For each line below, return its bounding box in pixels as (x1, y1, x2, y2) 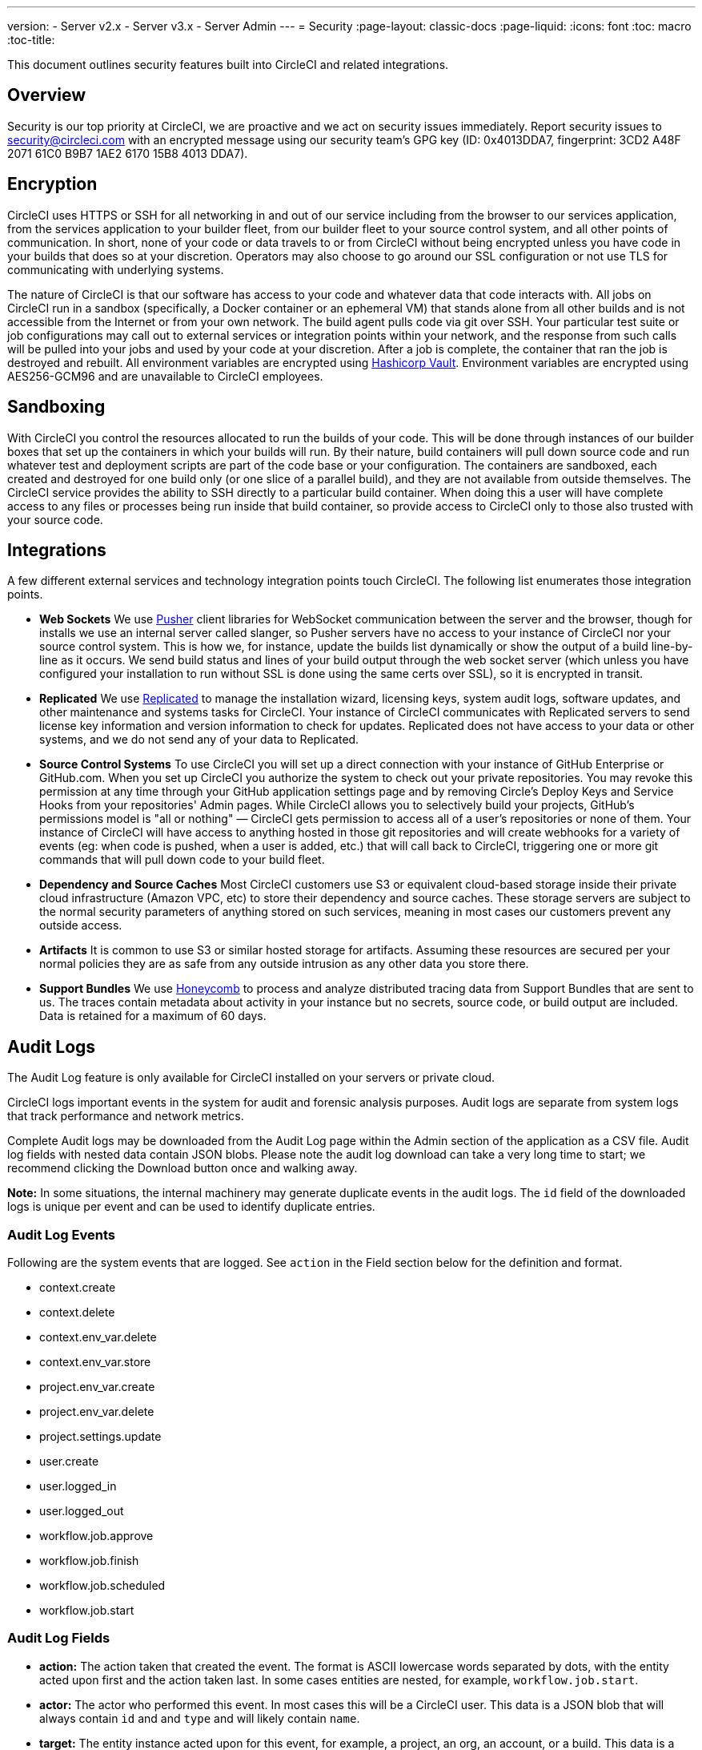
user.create (39, 1454, 99, 1468)
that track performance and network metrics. (7, 1109, 244, 1123)
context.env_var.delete (39, 1329, 157, 1344)
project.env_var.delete (39, 1404, 154, 1418)
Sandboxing (7, 397, 106, 417)
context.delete (39, 1304, 115, 1319)
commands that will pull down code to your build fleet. (39, 853, 325, 867)
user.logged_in (39, 1478, 117, 1493)
